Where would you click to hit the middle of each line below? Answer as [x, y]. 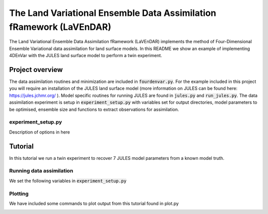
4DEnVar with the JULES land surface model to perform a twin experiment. [86, 56]
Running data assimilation [41, 171]
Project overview [36, 70]
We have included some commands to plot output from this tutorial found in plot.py [94, 203]
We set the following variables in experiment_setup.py [68, 181]
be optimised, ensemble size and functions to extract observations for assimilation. [94, 109]
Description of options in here [40, 132]
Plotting [19, 194]
